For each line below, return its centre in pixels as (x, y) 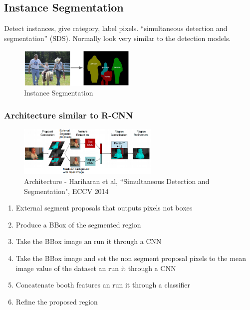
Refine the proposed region (57, 301)
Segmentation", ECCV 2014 (66, 191)
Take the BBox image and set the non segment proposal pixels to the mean (131, 258)
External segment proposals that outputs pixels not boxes (104, 208)
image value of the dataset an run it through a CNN (96, 268)
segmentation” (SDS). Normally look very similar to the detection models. (118, 38)
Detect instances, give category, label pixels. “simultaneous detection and (116, 28)
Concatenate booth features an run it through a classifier (103, 285)
